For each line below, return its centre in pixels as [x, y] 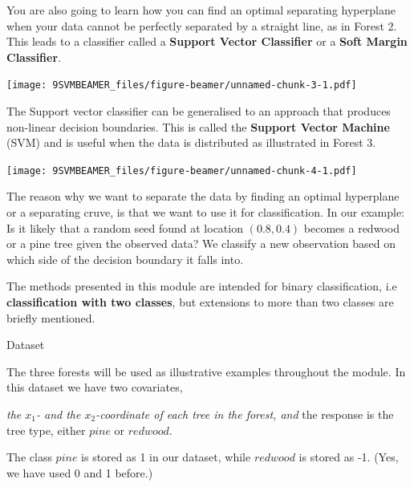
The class [29, 457]
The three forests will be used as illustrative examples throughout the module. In [206, 371]
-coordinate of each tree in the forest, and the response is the [245, 414]
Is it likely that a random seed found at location [125, 227]
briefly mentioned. [51, 317]
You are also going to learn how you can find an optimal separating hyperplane [201, 10]
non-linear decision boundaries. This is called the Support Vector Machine [198, 126]
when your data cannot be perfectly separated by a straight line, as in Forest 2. [202, 25]
